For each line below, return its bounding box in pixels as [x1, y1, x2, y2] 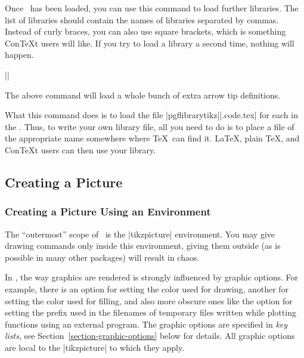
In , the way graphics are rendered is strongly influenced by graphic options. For [5, 271, 298, 283]
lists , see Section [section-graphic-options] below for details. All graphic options [5, 329, 295, 342]
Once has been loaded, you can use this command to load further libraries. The [5, 2, 299, 14]
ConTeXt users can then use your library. [5, 143, 156, 156]
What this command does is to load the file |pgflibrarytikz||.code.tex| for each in [5, 109, 298, 121]
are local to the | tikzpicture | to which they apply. [5, 341, 185, 353]
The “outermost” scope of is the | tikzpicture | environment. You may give [5, 227, 275, 240]
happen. [5, 48, 34, 61]
